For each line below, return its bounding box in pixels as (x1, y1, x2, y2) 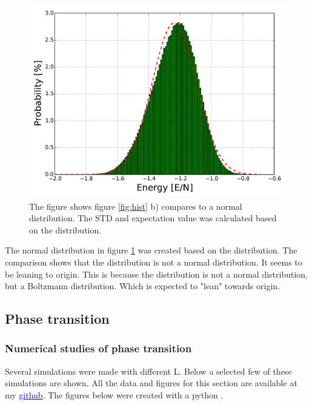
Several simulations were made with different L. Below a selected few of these (5, 364, 292, 377)
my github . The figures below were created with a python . (5, 388, 224, 401)
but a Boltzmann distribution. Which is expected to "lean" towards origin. (5, 279, 280, 292)
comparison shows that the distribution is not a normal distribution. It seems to (5, 255, 302, 268)
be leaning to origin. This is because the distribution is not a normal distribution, (5, 267, 308, 280)
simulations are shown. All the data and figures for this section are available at (5, 377, 297, 389)
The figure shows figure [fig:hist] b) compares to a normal (29, 199, 242, 212)
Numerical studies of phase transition (5, 341, 192, 356)
